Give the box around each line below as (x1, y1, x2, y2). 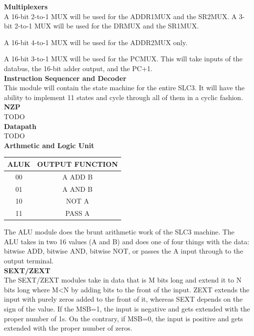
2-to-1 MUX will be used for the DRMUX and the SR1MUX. (14, 21, 199, 31)
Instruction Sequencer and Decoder (4, 73, 127, 83)
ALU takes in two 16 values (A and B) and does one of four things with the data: (4, 236, 250, 246)
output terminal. (4, 256, 54, 266)
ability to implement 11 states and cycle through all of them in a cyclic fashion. (4, 92, 243, 102)
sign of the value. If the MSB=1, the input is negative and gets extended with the (4, 304, 250, 314)
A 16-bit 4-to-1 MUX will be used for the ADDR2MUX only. (4, 37, 188, 47)
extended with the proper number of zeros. (4, 323, 132, 333)
